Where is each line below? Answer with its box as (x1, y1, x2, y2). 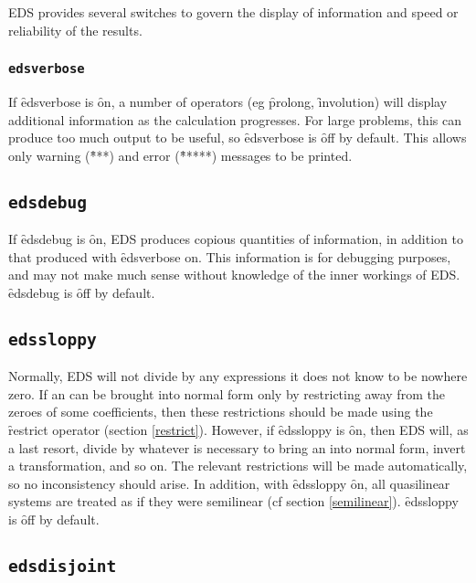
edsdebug (8, 192, 87, 212)
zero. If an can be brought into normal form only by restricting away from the (8, 384, 445, 403)
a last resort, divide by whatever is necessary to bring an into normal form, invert (8, 438, 466, 457)
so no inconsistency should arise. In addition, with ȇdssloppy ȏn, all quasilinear (8, 473, 450, 493)
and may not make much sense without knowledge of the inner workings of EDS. (8, 265, 460, 284)
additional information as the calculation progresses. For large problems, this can (8, 110, 461, 129)
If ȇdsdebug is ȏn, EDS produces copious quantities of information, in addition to (8, 229, 463, 249)
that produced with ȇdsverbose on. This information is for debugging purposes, (8, 247, 451, 266)
